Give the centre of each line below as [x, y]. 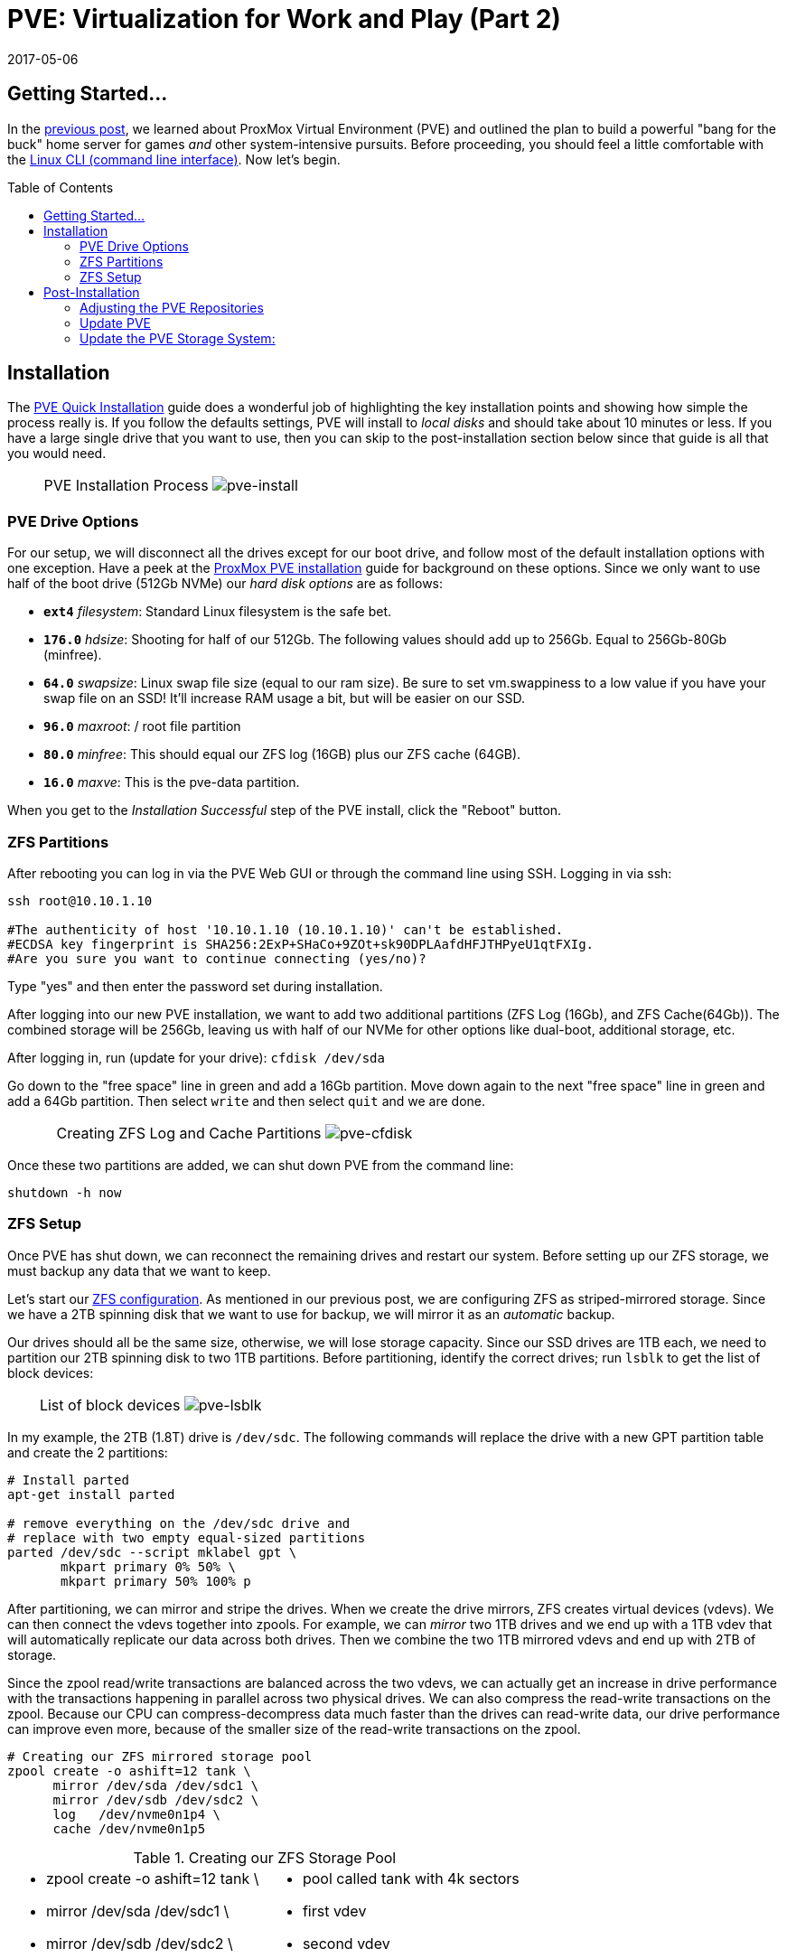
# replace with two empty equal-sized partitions [187, 1537]
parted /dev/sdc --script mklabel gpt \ [152, 1552]
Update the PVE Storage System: [178, 338]
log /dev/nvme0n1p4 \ [137, 1814]
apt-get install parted [91, 1494]
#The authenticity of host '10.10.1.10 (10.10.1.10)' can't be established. [286, 929]
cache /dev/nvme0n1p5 [129, 1828]
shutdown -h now [65, 1192]
